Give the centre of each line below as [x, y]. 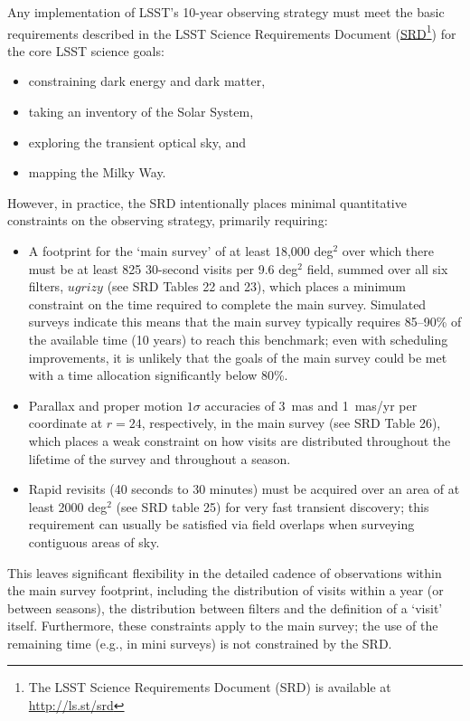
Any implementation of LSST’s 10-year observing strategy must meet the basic [226, 12]
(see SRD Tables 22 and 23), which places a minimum [256, 286]
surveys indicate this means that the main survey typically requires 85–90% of [245, 322]
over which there [388, 251]
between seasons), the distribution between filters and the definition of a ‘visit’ [225, 607]
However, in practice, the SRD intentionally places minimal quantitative [207, 202]
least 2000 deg [68, 506]
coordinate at [66, 423]
